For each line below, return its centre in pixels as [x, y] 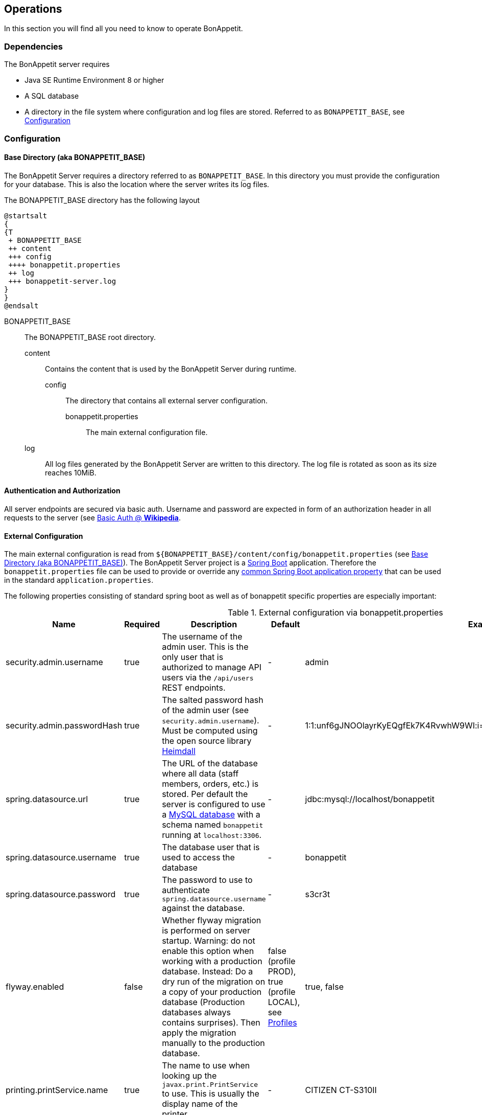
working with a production [212, 961]
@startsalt [26, 215]
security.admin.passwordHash [64, 726]
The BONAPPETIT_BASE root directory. [90, 337]
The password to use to [207, 880]
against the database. [203, 908]
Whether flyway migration [212, 920]
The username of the [202, 637]
